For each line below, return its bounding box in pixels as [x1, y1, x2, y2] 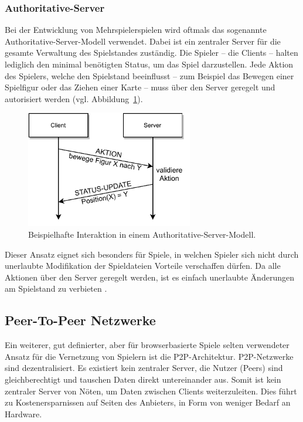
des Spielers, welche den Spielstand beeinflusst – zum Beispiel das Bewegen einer [5, 69, 294, 82]
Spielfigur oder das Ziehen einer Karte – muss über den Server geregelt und [5, 81, 275, 93]
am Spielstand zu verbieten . [5, 282, 107, 295]
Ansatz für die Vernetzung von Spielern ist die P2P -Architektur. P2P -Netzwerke [5, 350, 294, 362]
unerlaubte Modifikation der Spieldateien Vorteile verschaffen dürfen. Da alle [5, 259, 281, 272]
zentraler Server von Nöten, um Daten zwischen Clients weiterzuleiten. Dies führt [5, 384, 297, 397]
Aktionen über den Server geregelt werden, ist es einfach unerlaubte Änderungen [5, 271, 294, 283]
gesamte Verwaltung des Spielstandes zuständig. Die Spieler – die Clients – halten [5, 46, 298, 59]
